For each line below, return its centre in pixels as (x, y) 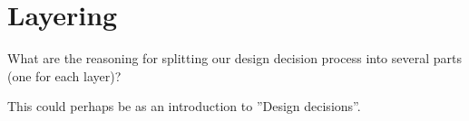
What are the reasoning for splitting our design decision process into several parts (235, 58)
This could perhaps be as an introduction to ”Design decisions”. (184, 106)
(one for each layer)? (64, 75)
